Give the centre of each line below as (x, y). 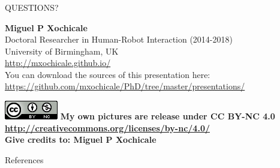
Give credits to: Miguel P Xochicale (81, 139)
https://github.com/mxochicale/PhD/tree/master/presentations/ (125, 86)
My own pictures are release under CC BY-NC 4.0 (168, 116)
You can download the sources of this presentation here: (108, 74)
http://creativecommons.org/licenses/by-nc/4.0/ (107, 127)
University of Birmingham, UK (62, 51)
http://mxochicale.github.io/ (58, 63)
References (24, 159)
